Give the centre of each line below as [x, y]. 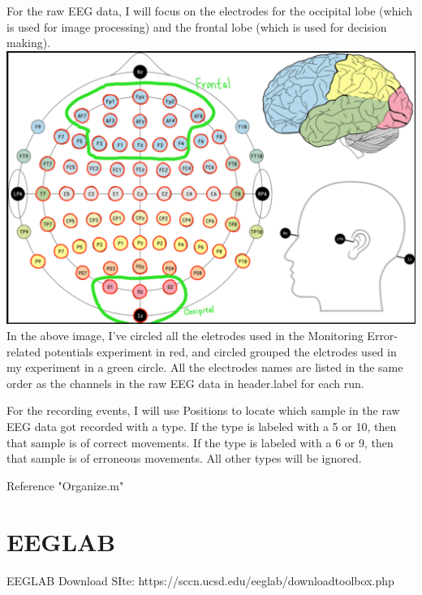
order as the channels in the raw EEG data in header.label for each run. [185, 383]
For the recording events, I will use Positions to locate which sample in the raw [203, 410]
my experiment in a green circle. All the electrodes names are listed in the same [205, 367]
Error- [383, 336]
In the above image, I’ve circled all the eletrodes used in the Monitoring [185, 336]
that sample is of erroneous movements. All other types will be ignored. [184, 458]
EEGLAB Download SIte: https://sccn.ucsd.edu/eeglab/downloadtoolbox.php [200, 580]
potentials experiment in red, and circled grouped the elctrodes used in [220, 351]
